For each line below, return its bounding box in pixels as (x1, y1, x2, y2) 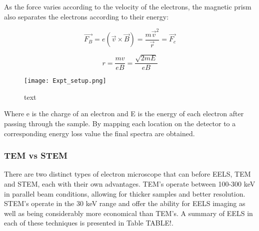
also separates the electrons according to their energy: (4, 11, 169, 21)
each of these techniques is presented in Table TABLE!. (4, 218, 173, 228)
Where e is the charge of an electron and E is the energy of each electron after (4, 108, 244, 119)
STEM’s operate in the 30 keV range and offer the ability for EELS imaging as (4, 198, 245, 209)
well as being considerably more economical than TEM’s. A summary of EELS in (4, 208, 253, 218)
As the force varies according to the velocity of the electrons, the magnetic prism (4, 1, 251, 11)
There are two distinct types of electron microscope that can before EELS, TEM (4, 169, 251, 179)
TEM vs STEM (4, 149, 67, 162)
